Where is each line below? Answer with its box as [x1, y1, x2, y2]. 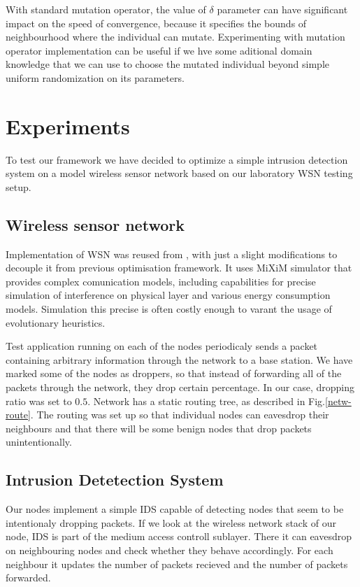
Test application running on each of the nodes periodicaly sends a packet [6, 339, 318, 353]
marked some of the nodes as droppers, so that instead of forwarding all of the [6, 366, 342, 381]
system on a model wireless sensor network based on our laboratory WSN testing [6, 166, 353, 181]
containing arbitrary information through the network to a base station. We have [6, 352, 353, 367]
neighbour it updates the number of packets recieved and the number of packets [6, 556, 348, 571]
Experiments [6, 111, 130, 140]
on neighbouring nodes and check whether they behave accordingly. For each [6, 542, 333, 557]
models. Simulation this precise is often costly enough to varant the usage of [6, 302, 332, 316]
